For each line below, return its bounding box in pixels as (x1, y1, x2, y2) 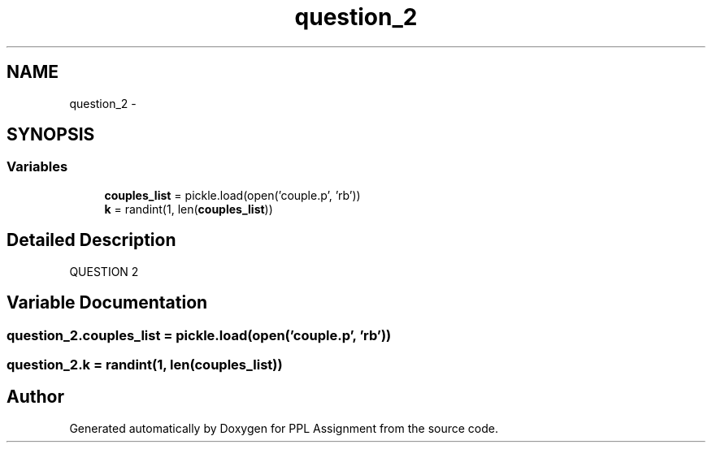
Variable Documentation (7, 292, 208, 313)
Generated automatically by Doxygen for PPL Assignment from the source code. (69, 421, 499, 435)
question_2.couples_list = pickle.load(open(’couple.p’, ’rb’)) (7, 326, 392, 343)
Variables (7, 158, 68, 175)
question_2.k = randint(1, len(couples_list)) (7, 356, 283, 373)
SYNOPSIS (7, 124, 95, 145)
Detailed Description (7, 230, 176, 251)
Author (7, 386, 64, 408)
